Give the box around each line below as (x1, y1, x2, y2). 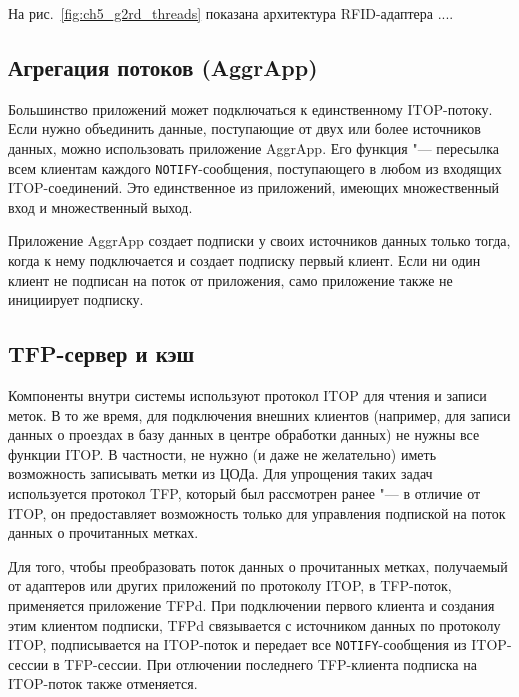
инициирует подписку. (8, 289, 144, 310)
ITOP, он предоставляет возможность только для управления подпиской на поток (8, 502, 506, 523)
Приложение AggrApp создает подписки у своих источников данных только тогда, (8, 230, 511, 251)
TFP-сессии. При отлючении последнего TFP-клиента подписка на (64, 653, 477, 674)
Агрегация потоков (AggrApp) (8, 51, 318, 82)
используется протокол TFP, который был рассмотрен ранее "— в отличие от (8, 482, 481, 503)
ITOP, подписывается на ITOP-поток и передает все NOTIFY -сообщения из (8, 634, 467, 655)
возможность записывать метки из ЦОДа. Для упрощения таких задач (8, 463, 433, 484)
